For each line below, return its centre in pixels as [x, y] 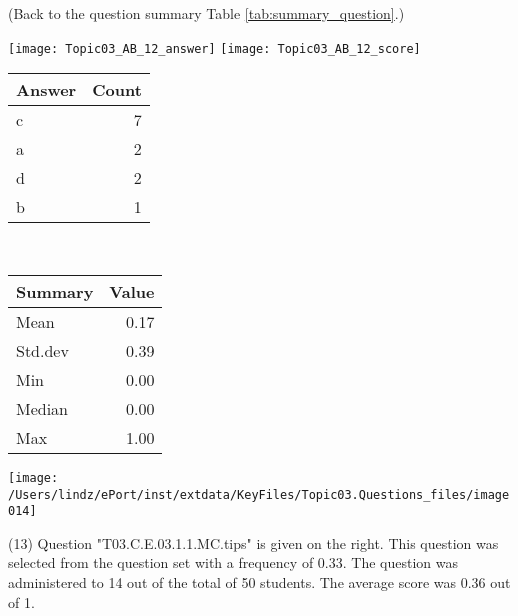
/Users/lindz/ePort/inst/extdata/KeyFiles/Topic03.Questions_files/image [259, 494]
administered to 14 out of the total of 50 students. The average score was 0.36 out [259, 582]
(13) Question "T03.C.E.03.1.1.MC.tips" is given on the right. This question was [253, 542]
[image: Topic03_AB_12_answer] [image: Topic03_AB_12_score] [214, 48]
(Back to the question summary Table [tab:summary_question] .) [206, 13]
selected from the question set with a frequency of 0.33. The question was [233, 562]
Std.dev [42, 350]
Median [42, 408]
